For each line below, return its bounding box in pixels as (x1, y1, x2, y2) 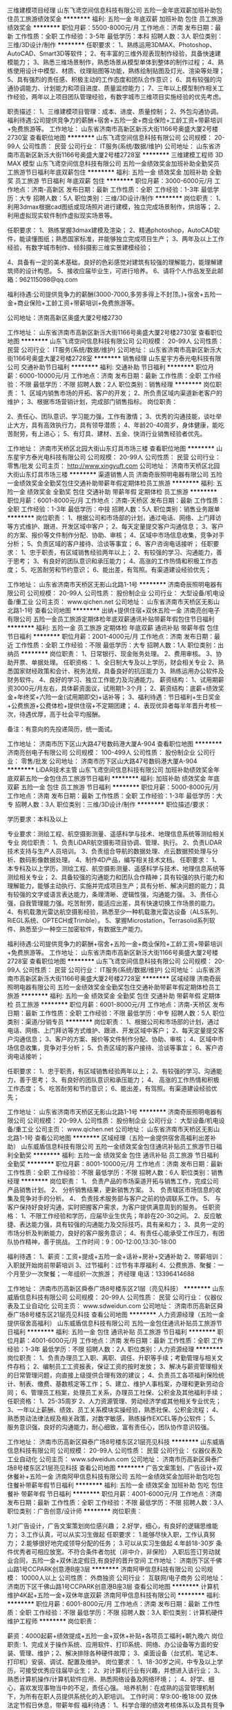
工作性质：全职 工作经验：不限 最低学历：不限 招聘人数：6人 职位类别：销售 (7, 1168, 224, 1176)
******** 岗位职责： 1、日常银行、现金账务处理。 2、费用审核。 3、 (20, 650, 216, 658)
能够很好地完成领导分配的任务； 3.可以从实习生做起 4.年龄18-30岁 (26, 1539, 215, 1547)
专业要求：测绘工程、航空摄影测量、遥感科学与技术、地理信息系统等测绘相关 (7, 830, 225, 838)
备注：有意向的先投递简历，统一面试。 (7, 725, 116, 733)
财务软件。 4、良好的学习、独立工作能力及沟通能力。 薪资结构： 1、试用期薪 (7, 676, 224, 684)
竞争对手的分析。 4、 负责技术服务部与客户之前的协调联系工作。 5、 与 (19, 1195, 222, 1202)
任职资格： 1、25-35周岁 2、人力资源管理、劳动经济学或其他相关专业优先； (7, 1397, 222, 1405)
